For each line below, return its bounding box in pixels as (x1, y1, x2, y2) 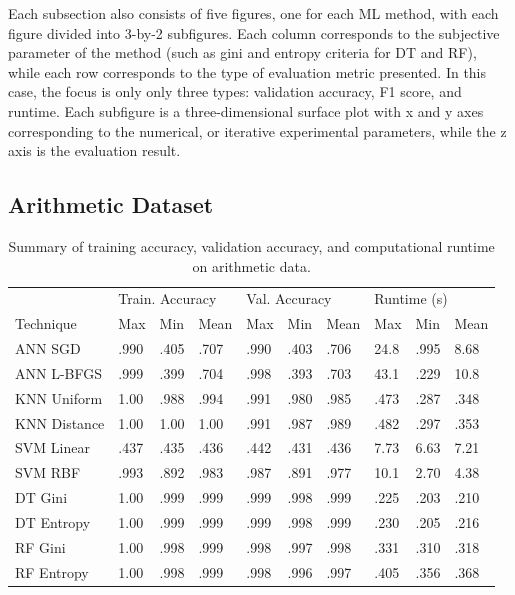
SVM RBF (15, 462, 81, 483)
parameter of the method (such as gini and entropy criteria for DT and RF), (8, 42, 477, 63)
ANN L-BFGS (15, 362, 103, 383)
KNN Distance (15, 412, 105, 433)
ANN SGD (15, 338, 81, 359)
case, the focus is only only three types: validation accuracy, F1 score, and (8, 81, 462, 102)
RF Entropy (15, 561, 89, 582)
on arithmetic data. (192, 255, 311, 276)
